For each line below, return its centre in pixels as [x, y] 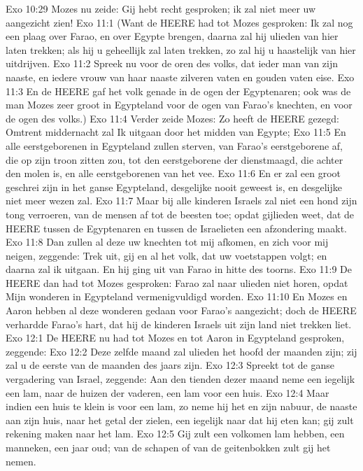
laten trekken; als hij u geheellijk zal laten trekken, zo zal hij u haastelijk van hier [181, 49]
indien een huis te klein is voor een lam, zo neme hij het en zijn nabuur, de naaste [181, 406]
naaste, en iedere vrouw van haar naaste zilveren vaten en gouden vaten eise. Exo [180, 77]
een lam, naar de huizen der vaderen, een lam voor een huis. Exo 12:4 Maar [168, 392]
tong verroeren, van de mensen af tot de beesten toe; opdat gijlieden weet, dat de [180, 214]
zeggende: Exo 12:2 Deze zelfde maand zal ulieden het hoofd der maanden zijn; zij [181, 351]
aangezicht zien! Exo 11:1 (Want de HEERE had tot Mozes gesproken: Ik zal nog [179, 22]
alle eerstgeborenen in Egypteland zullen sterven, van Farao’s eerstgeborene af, [174, 145]
